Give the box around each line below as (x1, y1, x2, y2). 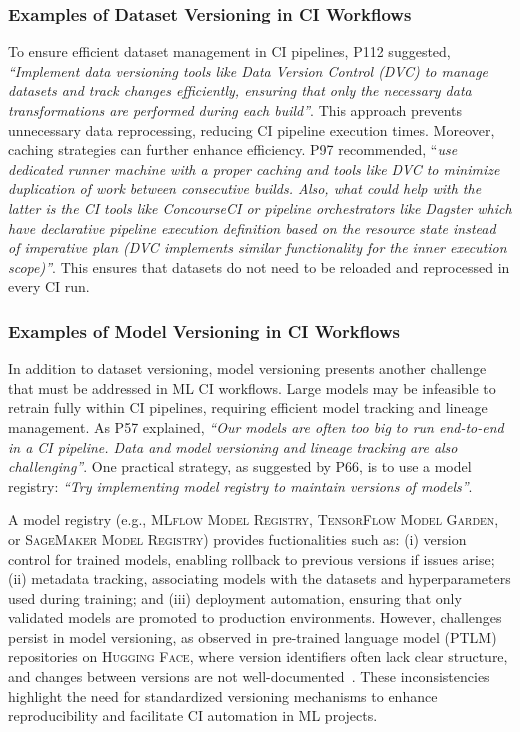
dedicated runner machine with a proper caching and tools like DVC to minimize (8, 158, 500, 179)
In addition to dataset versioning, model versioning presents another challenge (8, 358, 487, 379)
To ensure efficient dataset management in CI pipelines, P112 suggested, (8, 41, 451, 62)
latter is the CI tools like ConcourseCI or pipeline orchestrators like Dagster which (8, 197, 512, 218)
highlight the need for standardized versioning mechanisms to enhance (8, 685, 438, 706)
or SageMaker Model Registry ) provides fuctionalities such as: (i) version (8, 528, 467, 549)
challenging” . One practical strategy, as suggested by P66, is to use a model (8, 456, 472, 477)
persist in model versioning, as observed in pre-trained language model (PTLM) (8, 626, 497, 647)
